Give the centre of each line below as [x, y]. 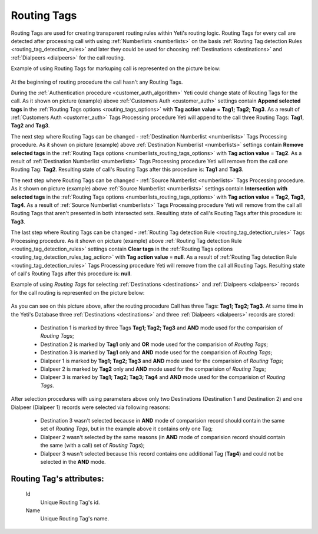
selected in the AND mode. [73, 462]
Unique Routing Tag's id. [70, 502]
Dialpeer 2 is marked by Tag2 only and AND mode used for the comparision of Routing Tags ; [153, 369]
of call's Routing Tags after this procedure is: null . [71, 273]
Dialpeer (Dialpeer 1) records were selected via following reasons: [91, 407]
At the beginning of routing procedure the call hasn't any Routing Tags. [97, 82]
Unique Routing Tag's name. [74, 519]
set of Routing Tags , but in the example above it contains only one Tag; [127, 429]
